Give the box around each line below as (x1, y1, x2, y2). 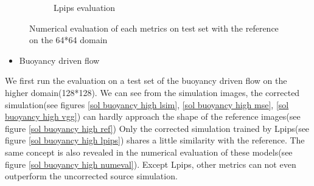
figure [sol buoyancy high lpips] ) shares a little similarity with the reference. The (5, 134, 305, 146)
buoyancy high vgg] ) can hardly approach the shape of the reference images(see (5, 110, 301, 123)
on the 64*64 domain (29, 33, 108, 46)
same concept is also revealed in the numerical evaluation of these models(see (5, 145, 293, 158)
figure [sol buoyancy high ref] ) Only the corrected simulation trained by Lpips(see (5, 122, 310, 134)
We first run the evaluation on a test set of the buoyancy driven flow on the (5, 74, 287, 87)
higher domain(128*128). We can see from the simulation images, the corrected (5, 86, 300, 98)
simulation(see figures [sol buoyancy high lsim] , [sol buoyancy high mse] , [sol (5, 98, 289, 111)
